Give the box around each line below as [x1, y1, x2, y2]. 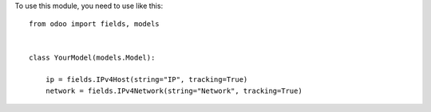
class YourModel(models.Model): [29, 52, 156, 62]
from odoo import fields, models [29, 20, 160, 29]
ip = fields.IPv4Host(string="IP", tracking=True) [45, 75, 248, 84]
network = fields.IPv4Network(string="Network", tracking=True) [45, 86, 302, 95]
